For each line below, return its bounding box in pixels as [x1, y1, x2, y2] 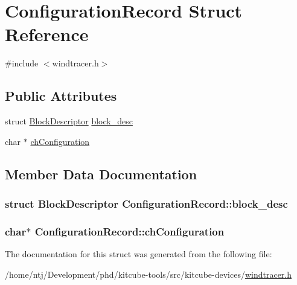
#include [5, 57, 39, 69]
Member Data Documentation [5, 164, 197, 183]
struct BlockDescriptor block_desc [5, 115, 133, 127]
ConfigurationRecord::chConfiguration [34, 223, 225, 239]
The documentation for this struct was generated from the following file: [5, 248, 272, 260]
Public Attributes [5, 86, 117, 105]
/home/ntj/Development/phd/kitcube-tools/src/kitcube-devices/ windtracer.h [5, 267, 292, 280]
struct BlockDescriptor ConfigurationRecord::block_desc [5, 196, 288, 211]
